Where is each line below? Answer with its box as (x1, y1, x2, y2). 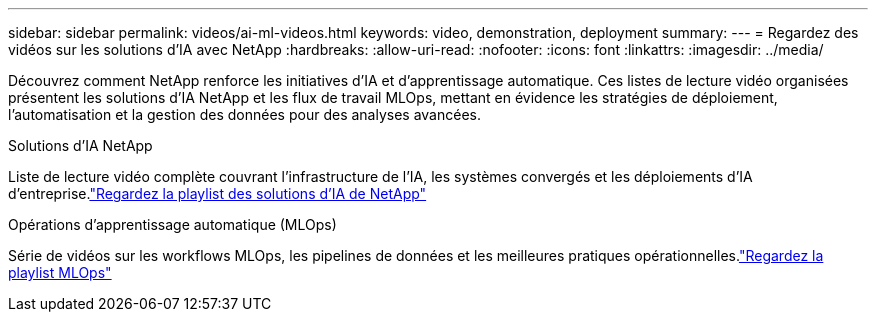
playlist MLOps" (8, 264, 112, 281)
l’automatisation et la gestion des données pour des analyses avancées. (8, 106, 481, 123)
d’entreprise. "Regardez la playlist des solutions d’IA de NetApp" (8, 185, 427, 202)
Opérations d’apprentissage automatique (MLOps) (8, 216, 337, 233)
